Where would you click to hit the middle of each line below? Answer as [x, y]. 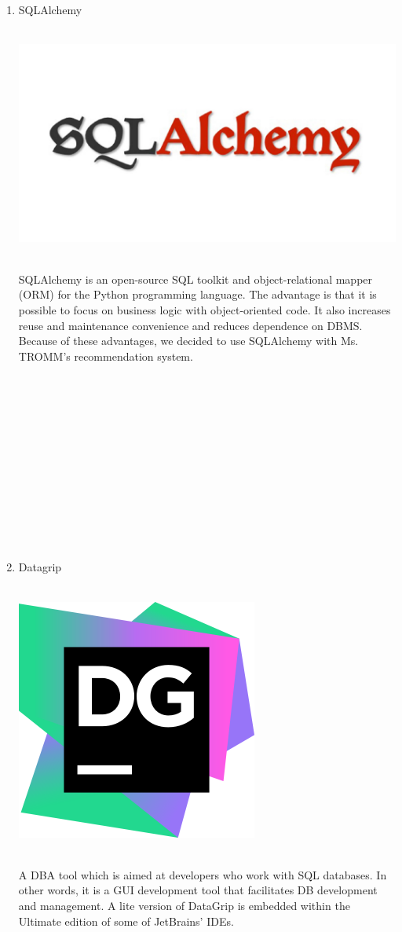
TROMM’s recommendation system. [106, 356]
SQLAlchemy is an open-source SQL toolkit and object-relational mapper [196, 279]
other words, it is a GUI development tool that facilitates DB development [198, 890]
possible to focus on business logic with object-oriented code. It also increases [205, 309]
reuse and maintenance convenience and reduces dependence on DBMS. [190, 325]
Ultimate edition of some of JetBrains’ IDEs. [126, 921]
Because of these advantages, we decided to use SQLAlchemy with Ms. [188, 341]
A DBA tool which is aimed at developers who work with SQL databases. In [203, 874]
